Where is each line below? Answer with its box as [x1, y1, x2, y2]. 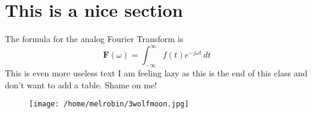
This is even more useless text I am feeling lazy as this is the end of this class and [5, 67, 308, 79]
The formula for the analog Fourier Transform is [5, 32, 183, 45]
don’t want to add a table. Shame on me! [5, 78, 157, 91]
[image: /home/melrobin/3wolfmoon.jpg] [29, 100, 189, 109]
